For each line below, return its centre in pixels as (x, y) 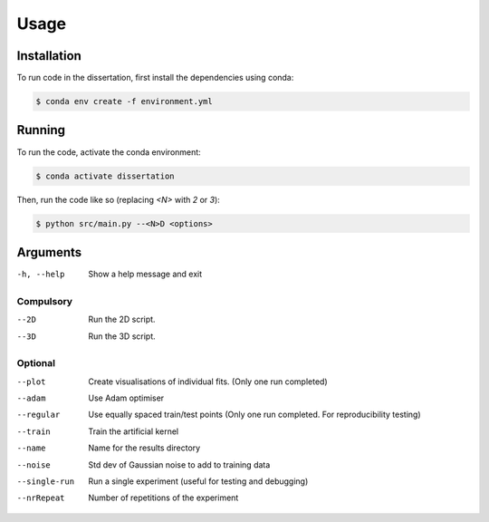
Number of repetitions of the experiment (163, 498)
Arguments (49, 252)
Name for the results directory (144, 448)
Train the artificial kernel (134, 431)
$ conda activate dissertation (105, 176)
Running (41, 130)
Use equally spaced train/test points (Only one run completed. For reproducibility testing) (254, 415)
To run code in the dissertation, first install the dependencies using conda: (155, 78)
